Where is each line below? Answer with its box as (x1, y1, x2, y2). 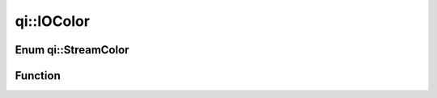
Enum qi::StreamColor (15, 43, 129, 57)
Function (15, 69, 61, 83)
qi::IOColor (15, 12, 91, 30)
